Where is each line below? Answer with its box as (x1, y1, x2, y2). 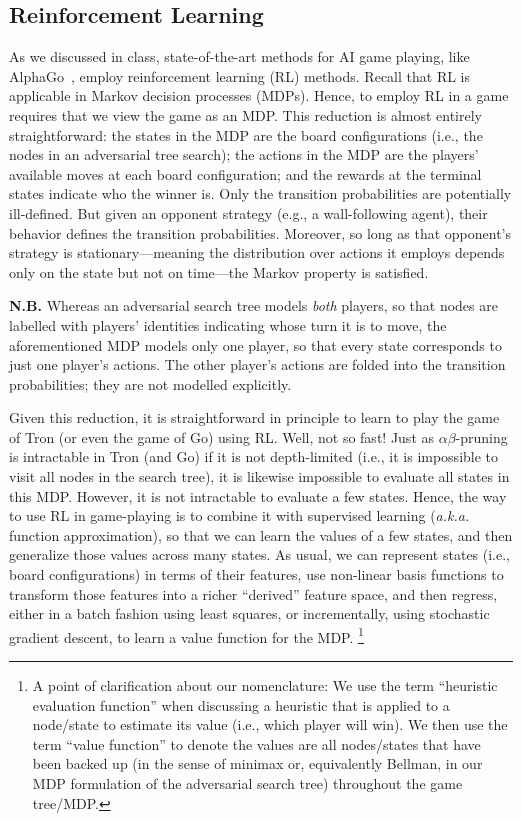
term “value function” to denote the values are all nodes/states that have (32, 733, 481, 754)
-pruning (455, 426, 508, 447)
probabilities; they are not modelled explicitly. (9, 373, 292, 394)
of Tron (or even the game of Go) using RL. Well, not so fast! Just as (9, 426, 435, 447)
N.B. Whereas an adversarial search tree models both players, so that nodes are (9, 295, 498, 316)
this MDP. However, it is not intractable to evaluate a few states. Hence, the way (9, 485, 507, 506)
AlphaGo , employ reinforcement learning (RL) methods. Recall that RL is (9, 65, 471, 86)
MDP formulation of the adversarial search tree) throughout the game (32, 773, 463, 794)
